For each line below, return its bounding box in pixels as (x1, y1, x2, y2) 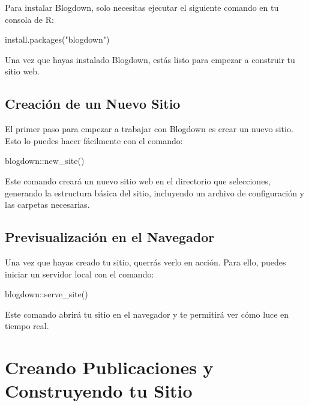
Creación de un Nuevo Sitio (5, 94, 181, 113)
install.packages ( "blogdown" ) (5, 33, 110, 46)
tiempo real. (5, 320, 49, 332)
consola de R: (5, 13, 54, 25)
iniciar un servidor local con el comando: (5, 267, 154, 280)
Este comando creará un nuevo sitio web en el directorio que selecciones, (5, 174, 271, 187)
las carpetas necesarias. (5, 198, 90, 211)
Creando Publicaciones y (5, 355, 214, 380)
